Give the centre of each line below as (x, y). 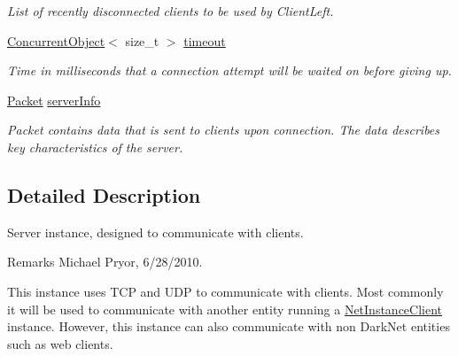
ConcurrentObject (56, 40)
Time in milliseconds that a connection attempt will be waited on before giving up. (229, 70)
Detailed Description (104, 194)
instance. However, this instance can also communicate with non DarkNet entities (229, 326)
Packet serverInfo (54, 100)
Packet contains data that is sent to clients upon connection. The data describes (224, 130)
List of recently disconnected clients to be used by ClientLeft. (171, 11)
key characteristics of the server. (95, 147)
